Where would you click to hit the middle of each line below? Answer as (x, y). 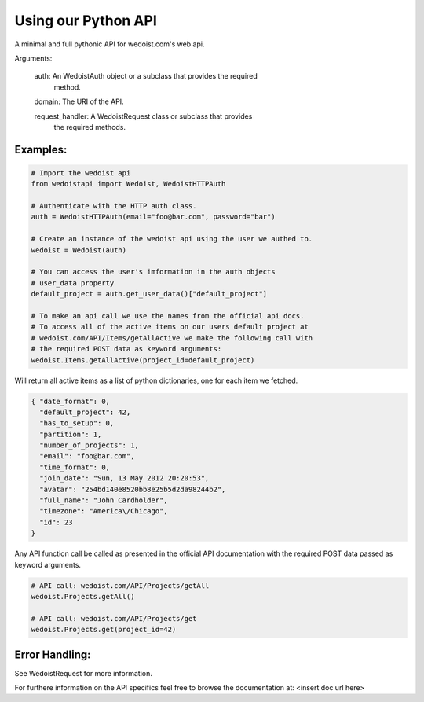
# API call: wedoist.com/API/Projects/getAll (120, 585)
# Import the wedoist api (81, 173)
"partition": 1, (71, 434)
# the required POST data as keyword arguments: (126, 349)
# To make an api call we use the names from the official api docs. (168, 316)
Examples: (41, 149)
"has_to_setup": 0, (77, 423)
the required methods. (90, 127)
